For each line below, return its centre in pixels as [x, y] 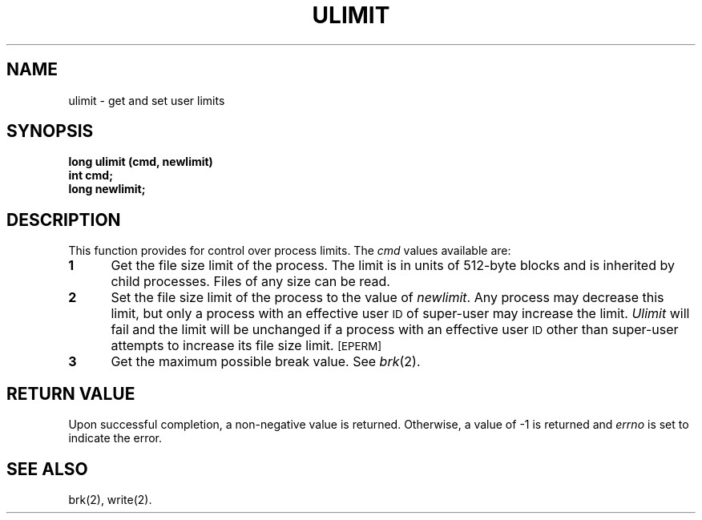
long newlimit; [107, 189]
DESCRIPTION [64, 220]
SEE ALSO [47, 469]
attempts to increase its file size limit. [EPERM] [246, 346]
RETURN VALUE [71, 393]
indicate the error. [115, 438]
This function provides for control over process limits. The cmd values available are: [290, 251]
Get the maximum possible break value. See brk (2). [266, 362]
